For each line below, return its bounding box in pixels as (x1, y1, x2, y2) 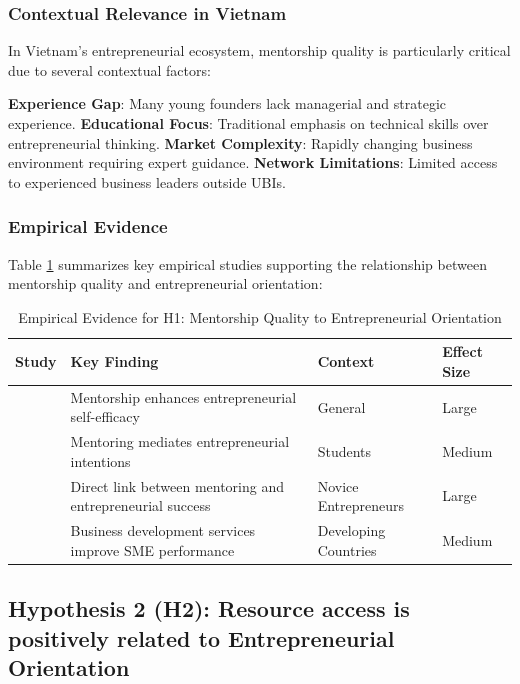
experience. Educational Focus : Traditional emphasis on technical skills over (8, 113, 489, 133)
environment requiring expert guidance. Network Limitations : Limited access (8, 152, 498, 173)
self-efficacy (70, 406, 140, 427)
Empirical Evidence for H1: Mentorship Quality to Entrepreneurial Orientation (18, 306, 502, 327)
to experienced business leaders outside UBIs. (8, 171, 286, 192)
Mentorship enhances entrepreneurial (70, 386, 297, 407)
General (317, 396, 366, 417)
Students (317, 441, 372, 462)
